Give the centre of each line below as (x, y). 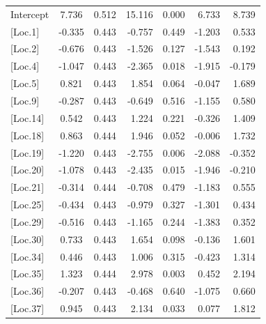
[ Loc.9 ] (25, 100)
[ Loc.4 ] (25, 66)
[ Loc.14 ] (28, 117)
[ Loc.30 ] (28, 239)
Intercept (30, 14)
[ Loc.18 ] (28, 135)
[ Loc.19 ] (28, 152)
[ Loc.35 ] (28, 273)
